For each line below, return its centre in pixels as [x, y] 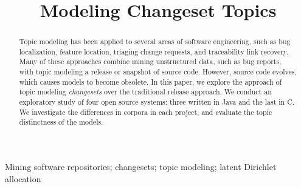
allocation [23, 178]
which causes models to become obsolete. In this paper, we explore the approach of [150, 81]
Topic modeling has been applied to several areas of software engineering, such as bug [155, 41]
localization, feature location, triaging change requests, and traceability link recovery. [154, 51]
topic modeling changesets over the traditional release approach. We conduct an [145, 92]
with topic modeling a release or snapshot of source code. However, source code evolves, [158, 72]
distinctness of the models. [61, 122]
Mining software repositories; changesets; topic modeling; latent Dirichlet [141, 167]
